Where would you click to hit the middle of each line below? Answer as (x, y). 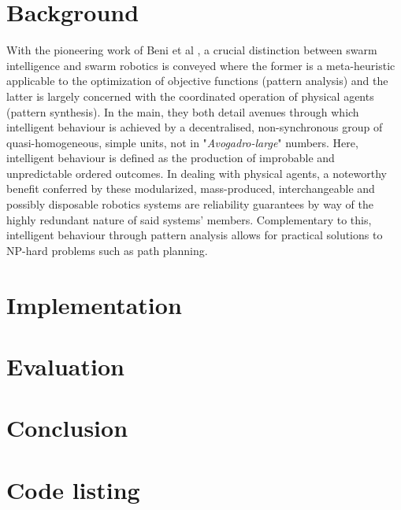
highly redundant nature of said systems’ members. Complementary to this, (189, 219)
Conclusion (67, 428)
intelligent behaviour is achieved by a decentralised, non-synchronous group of (195, 127)
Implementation (94, 304)
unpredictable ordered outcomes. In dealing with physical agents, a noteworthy (197, 173)
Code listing (73, 489)
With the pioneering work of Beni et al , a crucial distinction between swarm (192, 50)
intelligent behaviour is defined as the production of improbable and (171, 158)
